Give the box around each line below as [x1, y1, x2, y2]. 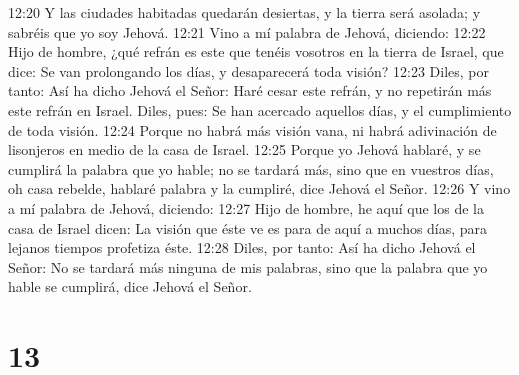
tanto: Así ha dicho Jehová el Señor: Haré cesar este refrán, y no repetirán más [8, 80, 492, 101]
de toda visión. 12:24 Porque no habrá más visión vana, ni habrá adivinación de [8, 119, 497, 140]
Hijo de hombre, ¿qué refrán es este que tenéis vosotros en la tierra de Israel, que [8, 41, 504, 62]
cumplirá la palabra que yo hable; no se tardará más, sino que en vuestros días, [8, 158, 494, 179]
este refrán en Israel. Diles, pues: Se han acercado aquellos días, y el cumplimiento [8, 99, 512, 120]
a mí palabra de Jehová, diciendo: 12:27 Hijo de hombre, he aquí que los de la [8, 197, 484, 218]
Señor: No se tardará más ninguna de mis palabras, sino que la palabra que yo [8, 256, 488, 277]
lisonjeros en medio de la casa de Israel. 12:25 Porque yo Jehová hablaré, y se [8, 139, 481, 160]
